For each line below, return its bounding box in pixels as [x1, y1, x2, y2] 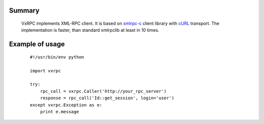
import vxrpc [30, 68, 61, 73]
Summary [9, 6, 40, 15]
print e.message [40, 109, 79, 114]
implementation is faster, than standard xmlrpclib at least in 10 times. [21, 27, 159, 33]
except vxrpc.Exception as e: [30, 102, 103, 107]
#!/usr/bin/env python [30, 54, 85, 60]
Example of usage [9, 40, 65, 48]
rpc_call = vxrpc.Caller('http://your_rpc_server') [40, 88, 167, 94]
